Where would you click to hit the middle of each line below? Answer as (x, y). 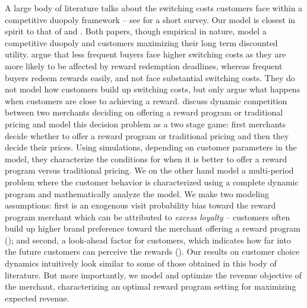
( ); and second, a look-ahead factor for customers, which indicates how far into (148, 240)
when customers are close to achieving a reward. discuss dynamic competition (146, 100)
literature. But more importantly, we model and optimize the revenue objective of (153, 275)
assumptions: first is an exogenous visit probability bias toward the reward (140, 205)
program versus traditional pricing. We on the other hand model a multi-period (149, 170)
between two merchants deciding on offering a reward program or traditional (144, 112)
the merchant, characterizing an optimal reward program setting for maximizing (151, 286)
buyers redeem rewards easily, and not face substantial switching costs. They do (150, 77)
